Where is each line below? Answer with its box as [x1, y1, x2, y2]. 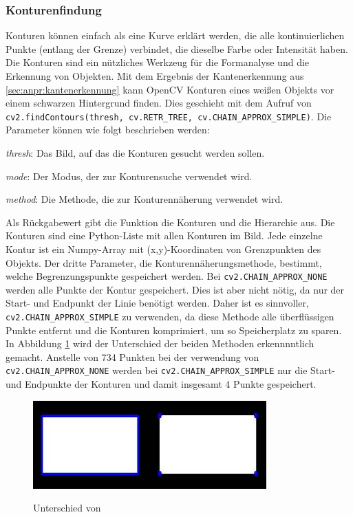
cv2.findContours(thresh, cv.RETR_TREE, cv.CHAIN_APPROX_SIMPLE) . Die [6, 109, 332, 123]
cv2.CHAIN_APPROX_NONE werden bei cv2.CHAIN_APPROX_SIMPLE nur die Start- [6, 363, 335, 377]
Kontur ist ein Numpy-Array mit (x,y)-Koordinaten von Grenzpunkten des [6, 242, 321, 256]
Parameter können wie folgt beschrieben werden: [6, 122, 210, 137]
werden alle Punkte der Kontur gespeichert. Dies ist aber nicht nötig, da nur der [6, 282, 345, 296]
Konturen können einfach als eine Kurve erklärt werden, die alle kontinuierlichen [6, 28, 345, 43]
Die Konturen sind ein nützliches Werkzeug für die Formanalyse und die [6, 55, 310, 69]
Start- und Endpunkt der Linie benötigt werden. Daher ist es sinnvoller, [6, 296, 309, 310]
